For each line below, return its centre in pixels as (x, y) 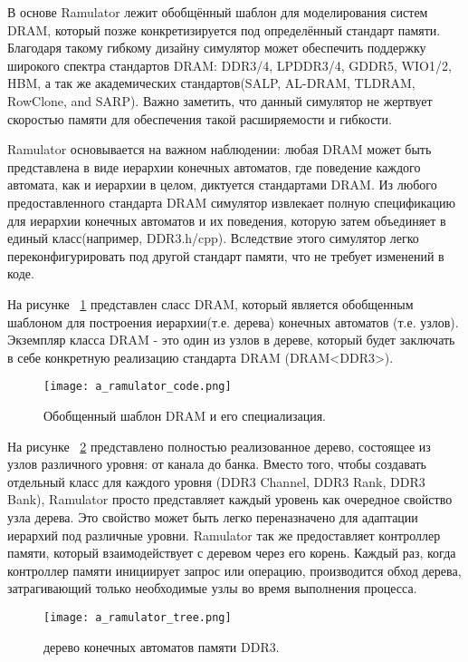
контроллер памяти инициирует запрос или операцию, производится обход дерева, (234, 570)
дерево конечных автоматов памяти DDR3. (162, 646)
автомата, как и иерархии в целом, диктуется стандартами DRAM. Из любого (222, 185)
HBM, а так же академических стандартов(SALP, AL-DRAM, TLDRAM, (211, 83)
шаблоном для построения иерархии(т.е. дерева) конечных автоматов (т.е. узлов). (233, 321)
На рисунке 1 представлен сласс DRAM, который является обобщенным (210, 303)
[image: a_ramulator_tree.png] (138, 617)
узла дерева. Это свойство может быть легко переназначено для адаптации (213, 516)
